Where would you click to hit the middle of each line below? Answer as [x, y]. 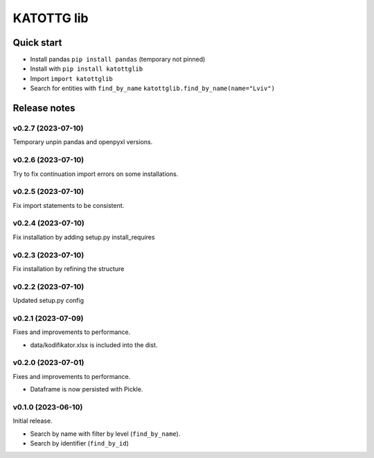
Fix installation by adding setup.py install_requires [84, 237]
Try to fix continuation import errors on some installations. [96, 174]
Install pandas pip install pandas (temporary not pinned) [118, 60]
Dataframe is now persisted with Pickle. [87, 389]
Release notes [44, 108]
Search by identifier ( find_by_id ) [80, 443]
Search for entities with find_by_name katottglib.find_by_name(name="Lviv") [152, 88]
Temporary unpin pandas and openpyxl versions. [83, 142]
